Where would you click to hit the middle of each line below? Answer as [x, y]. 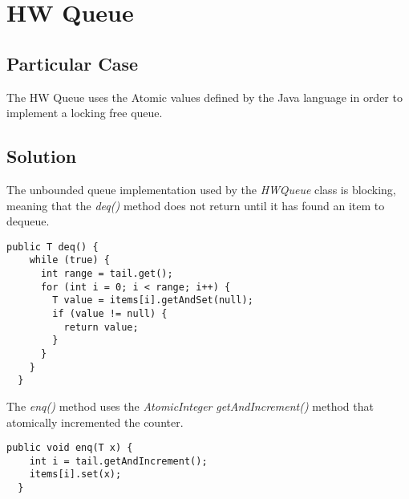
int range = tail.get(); [107, 274]
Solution [42, 156]
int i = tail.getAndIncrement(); [118, 461]
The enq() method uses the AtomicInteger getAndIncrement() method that [190, 406]
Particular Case [72, 63]
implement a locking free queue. [85, 113]
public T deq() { [53, 247]
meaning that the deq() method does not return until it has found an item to [196, 205]
